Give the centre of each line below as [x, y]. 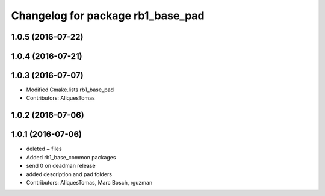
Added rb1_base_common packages [71, 157]
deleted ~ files [44, 149]
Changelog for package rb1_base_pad [108, 16]
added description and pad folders [69, 174]
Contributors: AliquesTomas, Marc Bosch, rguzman [89, 182]
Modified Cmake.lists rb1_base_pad [70, 90]
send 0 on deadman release [61, 166]
